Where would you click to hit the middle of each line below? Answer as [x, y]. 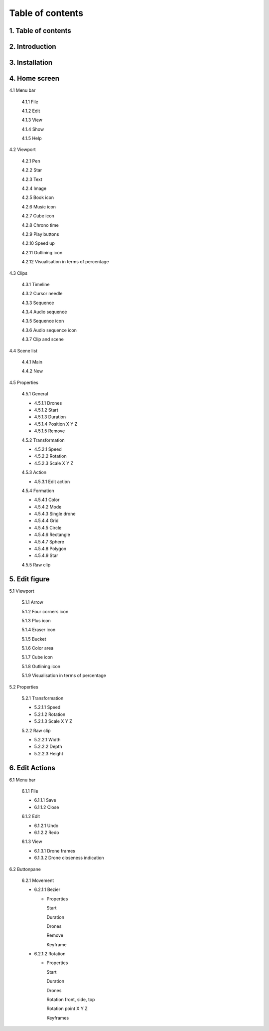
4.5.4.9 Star [46, 555]
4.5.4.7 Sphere [49, 541]
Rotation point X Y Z [67, 1009]
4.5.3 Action [34, 472]
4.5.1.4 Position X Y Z [56, 424]
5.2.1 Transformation [43, 698]
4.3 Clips [18, 273]
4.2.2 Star [32, 170]
